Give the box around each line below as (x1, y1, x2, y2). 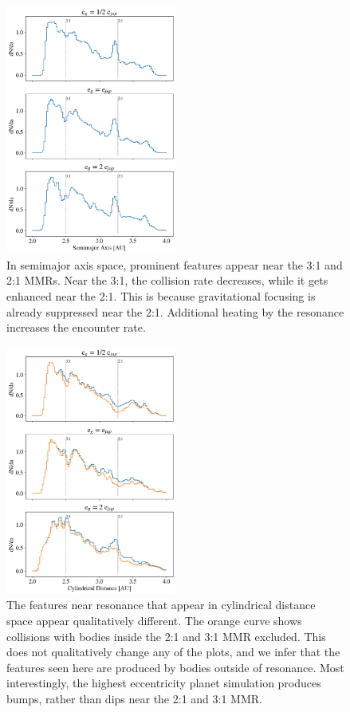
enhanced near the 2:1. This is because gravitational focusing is (6, 287, 316, 304)
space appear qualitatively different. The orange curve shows (6, 612, 302, 628)
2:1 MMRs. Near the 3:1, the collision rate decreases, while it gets (6, 272, 328, 289)
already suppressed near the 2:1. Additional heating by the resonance (6, 303, 344, 320)
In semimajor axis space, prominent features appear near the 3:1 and (6, 256, 343, 273)
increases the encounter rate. (6, 319, 146, 336)
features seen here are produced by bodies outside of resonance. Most (6, 659, 344, 675)
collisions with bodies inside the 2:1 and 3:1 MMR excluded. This (6, 627, 326, 644)
